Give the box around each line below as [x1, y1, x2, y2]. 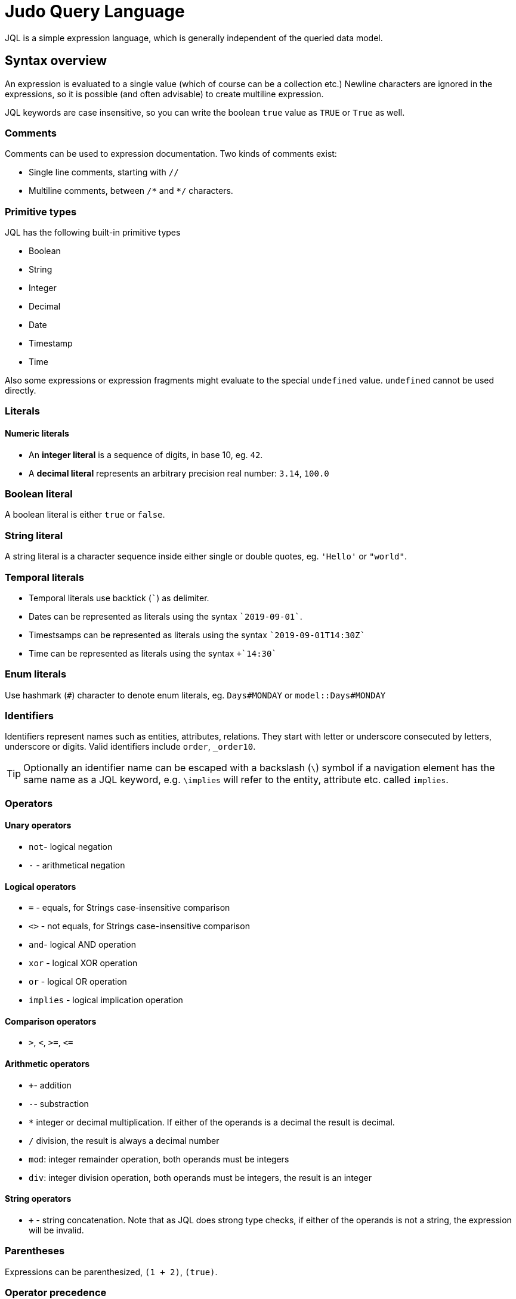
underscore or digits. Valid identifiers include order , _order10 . [5, 741, 256, 752]
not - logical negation [29, 842, 113, 852]
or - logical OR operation [29, 976, 127, 987]
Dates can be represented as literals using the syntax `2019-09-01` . [29, 611, 302, 621]
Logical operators [5, 881, 76, 892]
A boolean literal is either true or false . [5, 509, 165, 520]
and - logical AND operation [29, 939, 136, 950]
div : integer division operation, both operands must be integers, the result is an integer [29, 1172, 372, 1183]
